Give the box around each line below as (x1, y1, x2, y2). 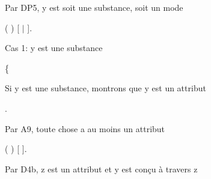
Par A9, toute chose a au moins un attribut (5, 122, 165, 135)
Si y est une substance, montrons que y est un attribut (5, 82, 206, 94)
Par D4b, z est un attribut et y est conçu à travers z (5, 162, 198, 175)
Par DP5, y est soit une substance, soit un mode (5, 1, 183, 13)
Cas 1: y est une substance (5, 41, 103, 54)
